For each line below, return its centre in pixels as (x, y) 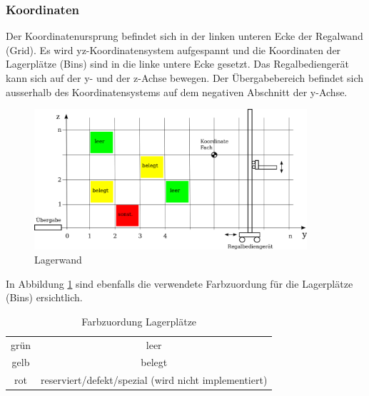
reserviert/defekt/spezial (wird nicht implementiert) (154, 380)
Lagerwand (58, 259)
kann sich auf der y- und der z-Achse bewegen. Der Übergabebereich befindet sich (185, 78)
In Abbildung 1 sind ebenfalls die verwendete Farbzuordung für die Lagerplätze (180, 283)
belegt (154, 362)
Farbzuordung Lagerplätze (139, 321)
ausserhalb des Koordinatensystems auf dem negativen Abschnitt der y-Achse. (177, 92)
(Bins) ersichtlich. (44, 297)
